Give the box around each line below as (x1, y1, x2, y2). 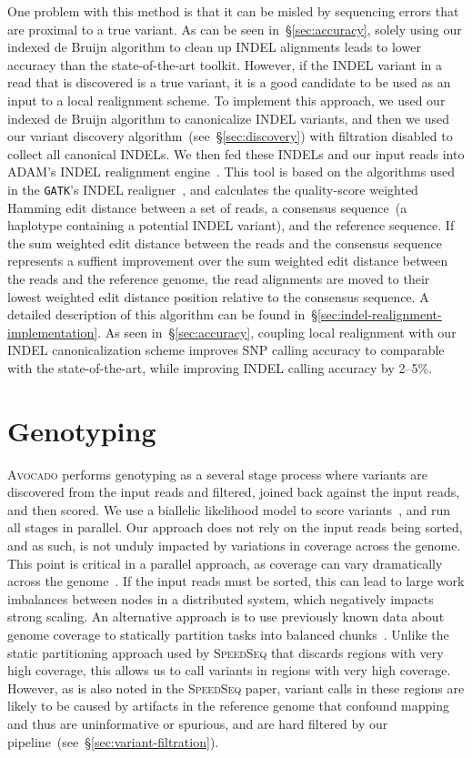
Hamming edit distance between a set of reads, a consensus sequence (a (7, 197, 407, 217)
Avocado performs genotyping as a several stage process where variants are (7, 464, 428, 483)
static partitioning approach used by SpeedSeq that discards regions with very (7, 642, 444, 662)
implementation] (7, 322, 98, 341)
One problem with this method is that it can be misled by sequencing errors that (7, 2, 459, 20)
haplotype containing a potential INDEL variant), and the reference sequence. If (7, 216, 455, 235)
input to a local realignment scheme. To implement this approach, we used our (7, 90, 446, 109)
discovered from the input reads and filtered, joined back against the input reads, (7, 482, 460, 501)
